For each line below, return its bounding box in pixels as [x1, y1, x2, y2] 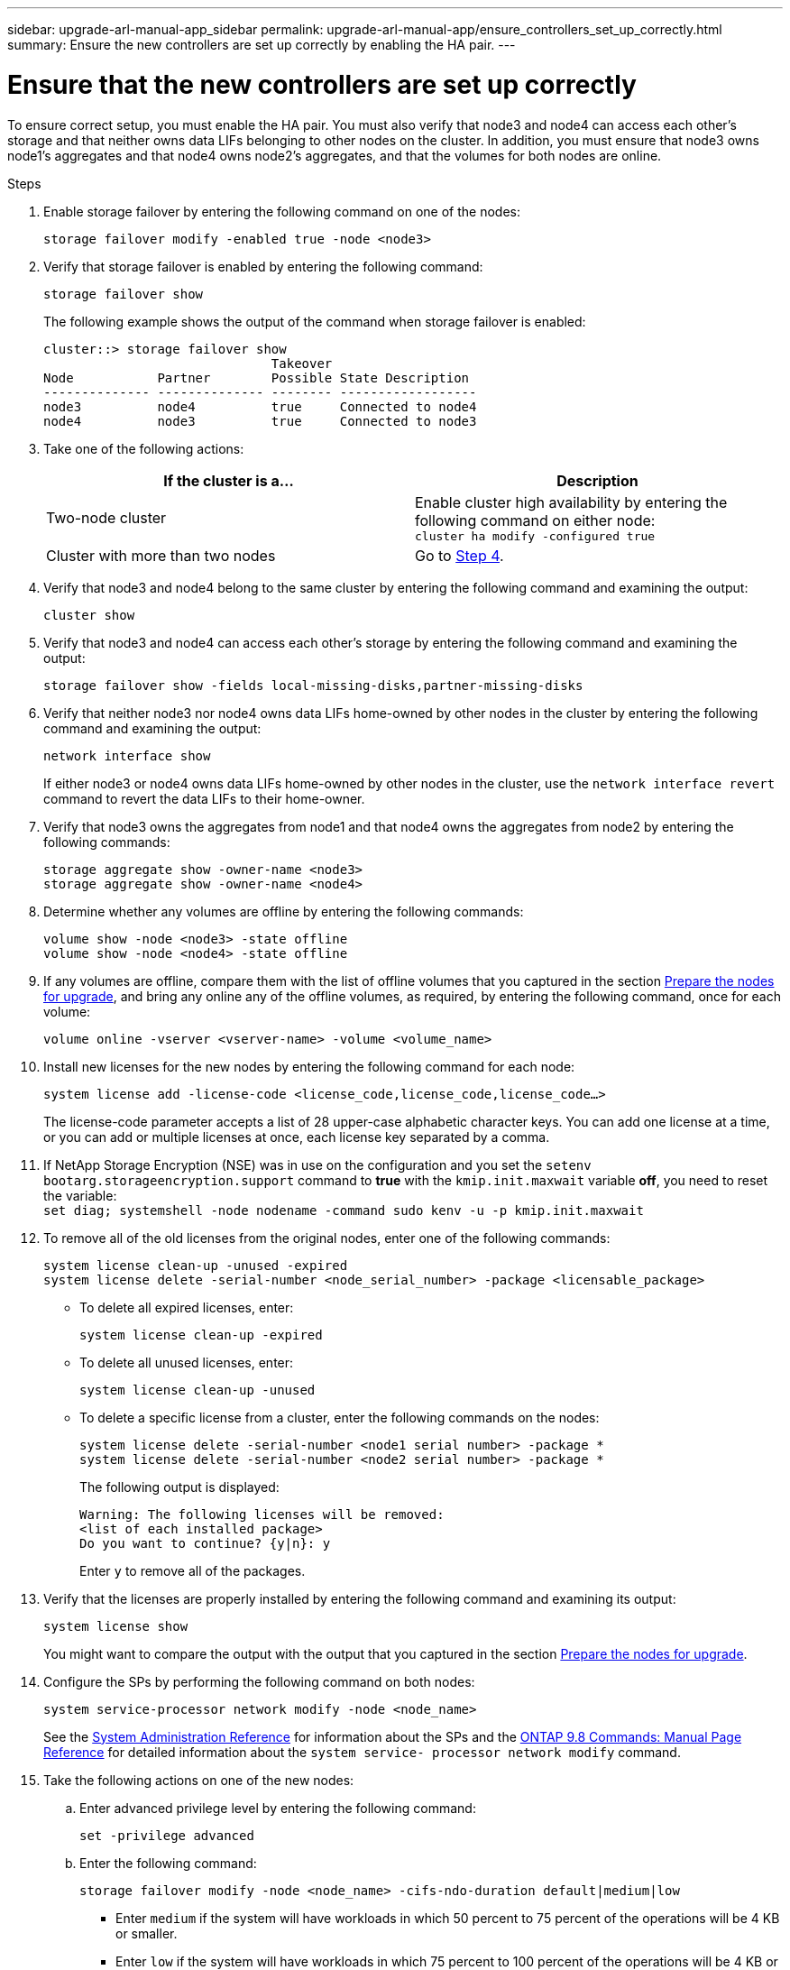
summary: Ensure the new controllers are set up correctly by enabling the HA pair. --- [7, 37, 516, 52]
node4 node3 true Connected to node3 [43, 413, 477, 428]
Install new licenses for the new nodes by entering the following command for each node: [43, 1058, 575, 1074]
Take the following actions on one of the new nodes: [43, 1772, 354, 1788]
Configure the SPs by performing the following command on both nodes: [43, 1673, 475, 1689]
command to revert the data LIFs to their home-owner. [43, 790, 365, 806]
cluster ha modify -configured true [415, 529, 656, 543]
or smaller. [115, 1925, 178, 1941]
